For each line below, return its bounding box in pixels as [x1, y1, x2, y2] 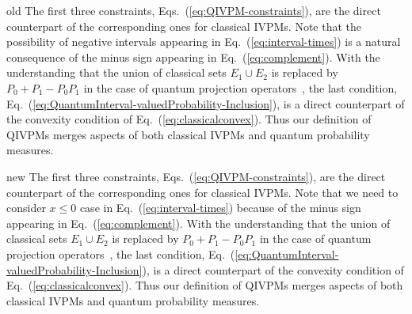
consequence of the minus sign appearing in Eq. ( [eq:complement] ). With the [6, 48, 380, 65]
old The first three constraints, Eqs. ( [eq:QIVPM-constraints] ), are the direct [6, 2, 381, 18]
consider [6, 199, 46, 216]
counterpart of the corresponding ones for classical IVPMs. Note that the [6, 17, 361, 34]
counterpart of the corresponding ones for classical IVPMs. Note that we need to [6, 183, 399, 200]
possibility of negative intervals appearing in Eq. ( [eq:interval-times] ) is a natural [6, 33, 401, 50]
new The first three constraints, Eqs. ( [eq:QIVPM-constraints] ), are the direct [6, 168, 386, 184]
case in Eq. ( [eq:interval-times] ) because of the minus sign [79, 199, 361, 216]
